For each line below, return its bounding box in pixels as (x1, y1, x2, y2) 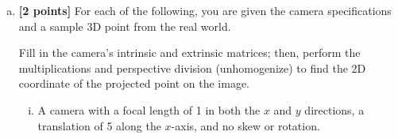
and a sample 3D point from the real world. (18, 17, 231, 34)
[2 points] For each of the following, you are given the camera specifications (18, 2, 392, 18)
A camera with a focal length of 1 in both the (37, 101, 261, 118)
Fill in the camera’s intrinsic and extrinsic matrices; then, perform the (18, 44, 361, 61)
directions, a (304, 101, 365, 118)
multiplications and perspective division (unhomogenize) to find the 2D (18, 59, 366, 76)
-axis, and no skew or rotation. (171, 117, 320, 133)
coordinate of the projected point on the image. (18, 75, 250, 92)
